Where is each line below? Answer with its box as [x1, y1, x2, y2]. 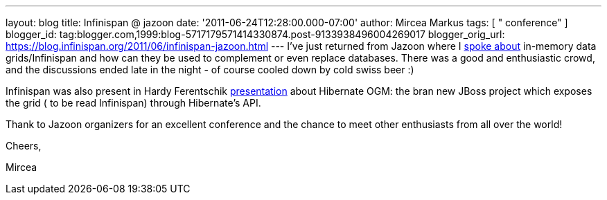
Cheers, [6, 140, 42, 152]
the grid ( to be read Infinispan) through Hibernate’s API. [6, 97, 261, 109]
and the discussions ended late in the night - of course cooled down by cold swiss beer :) [6, 64, 414, 75]
